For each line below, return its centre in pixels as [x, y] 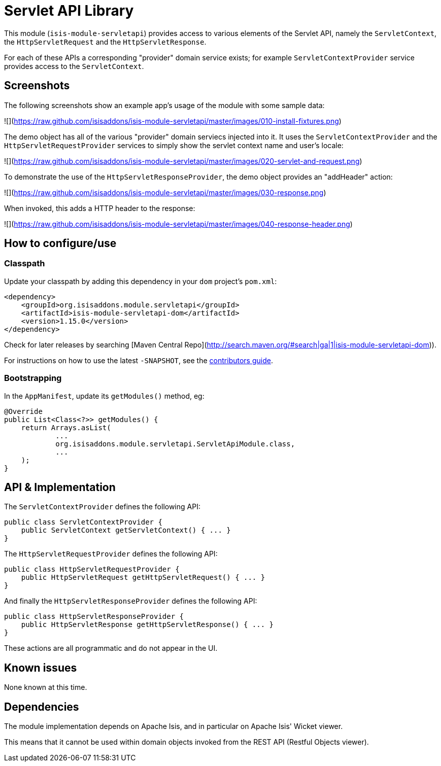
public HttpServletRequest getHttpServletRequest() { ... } [143, 578]
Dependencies [42, 707]
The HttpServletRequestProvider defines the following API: [111, 554]
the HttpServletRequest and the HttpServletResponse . [105, 42]
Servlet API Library [69, 11]
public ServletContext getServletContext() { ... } [126, 530]
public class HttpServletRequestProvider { [92, 569]
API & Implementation [60, 487]
